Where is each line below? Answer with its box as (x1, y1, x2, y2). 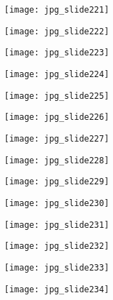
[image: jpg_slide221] (4, 5, 110, 15)
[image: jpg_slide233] (4, 262, 110, 273)
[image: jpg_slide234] (4, 284, 110, 294)
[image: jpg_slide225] (4, 90, 110, 101)
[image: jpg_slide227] (4, 133, 110, 144)
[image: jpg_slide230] (4, 198, 110, 208)
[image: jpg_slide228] (4, 155, 110, 165)
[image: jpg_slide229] (4, 177, 110, 187)
